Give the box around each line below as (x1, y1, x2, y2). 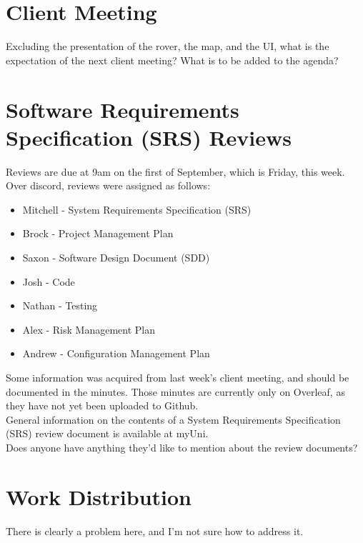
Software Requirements (6, 94, 239, 124)
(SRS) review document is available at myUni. (6, 426, 209, 441)
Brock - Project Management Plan (22, 226, 174, 241)
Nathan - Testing (22, 298, 98, 313)
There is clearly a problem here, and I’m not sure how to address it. (6, 523, 304, 538)
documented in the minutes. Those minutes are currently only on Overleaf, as (6, 384, 345, 399)
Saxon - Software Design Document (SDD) (22, 250, 210, 264)
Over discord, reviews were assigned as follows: (6, 178, 211, 193)
